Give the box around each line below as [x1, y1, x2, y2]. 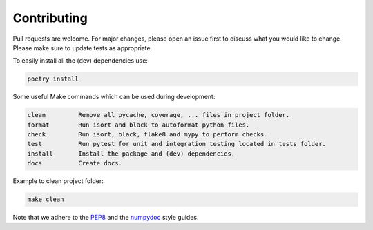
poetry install [27, 75, 79, 83]
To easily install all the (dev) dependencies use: [12, 56, 149, 65]
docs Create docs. [27, 159, 122, 167]
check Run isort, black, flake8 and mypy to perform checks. [27, 131, 268, 138]
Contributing [12, 10, 88, 25]
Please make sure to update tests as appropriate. [12, 43, 153, 52]
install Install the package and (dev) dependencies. [27, 149, 236, 158]
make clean [27, 196, 64, 203]
